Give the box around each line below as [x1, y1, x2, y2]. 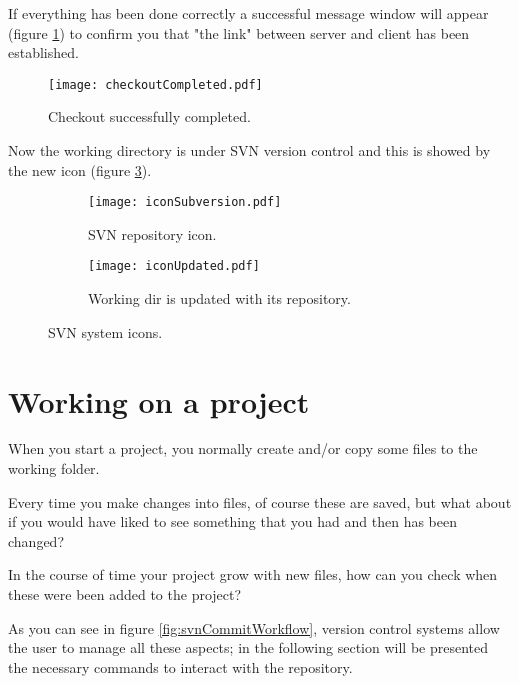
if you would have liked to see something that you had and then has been [8, 511, 458, 532]
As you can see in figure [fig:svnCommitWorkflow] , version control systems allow [8, 617, 500, 638]
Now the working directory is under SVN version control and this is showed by [8, 140, 491, 161]
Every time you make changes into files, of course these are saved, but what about [8, 491, 512, 512]
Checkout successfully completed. [48, 106, 251, 127]
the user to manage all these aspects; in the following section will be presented [8, 637, 488, 658]
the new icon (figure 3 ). [8, 159, 152, 180]
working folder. [8, 458, 100, 479]
